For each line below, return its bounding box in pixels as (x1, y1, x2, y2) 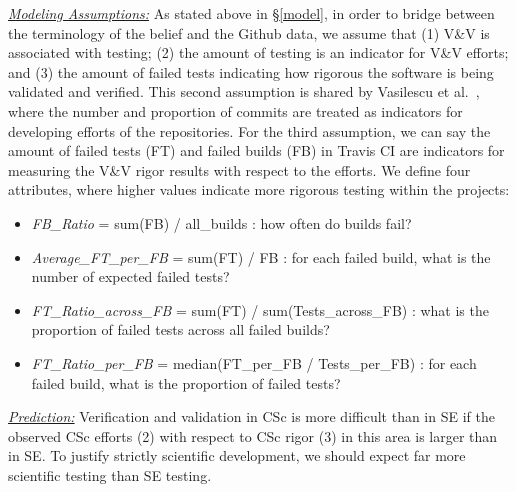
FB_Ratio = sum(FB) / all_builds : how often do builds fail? (31, 212, 412, 233)
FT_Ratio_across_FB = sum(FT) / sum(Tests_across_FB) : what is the (31, 299, 489, 320)
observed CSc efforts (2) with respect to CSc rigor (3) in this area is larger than (8, 425, 498, 446)
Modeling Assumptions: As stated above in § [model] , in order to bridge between (8, 3, 495, 23)
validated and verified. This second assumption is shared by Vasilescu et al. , (8, 81, 480, 102)
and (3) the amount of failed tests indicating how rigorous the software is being (8, 61, 494, 82)
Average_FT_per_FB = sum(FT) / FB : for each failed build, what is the (31, 246, 491, 267)
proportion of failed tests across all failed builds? (31, 319, 330, 340)
